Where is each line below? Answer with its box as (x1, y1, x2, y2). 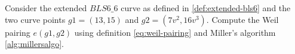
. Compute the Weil (206, 13, 279, 25)
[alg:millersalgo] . (5, 38, 64, 50)
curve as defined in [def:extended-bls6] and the (121, 2, 291, 14)
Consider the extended (5, 2, 87, 14)
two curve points (5, 13, 66, 25)
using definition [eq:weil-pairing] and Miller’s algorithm (74, 26, 276, 38)
